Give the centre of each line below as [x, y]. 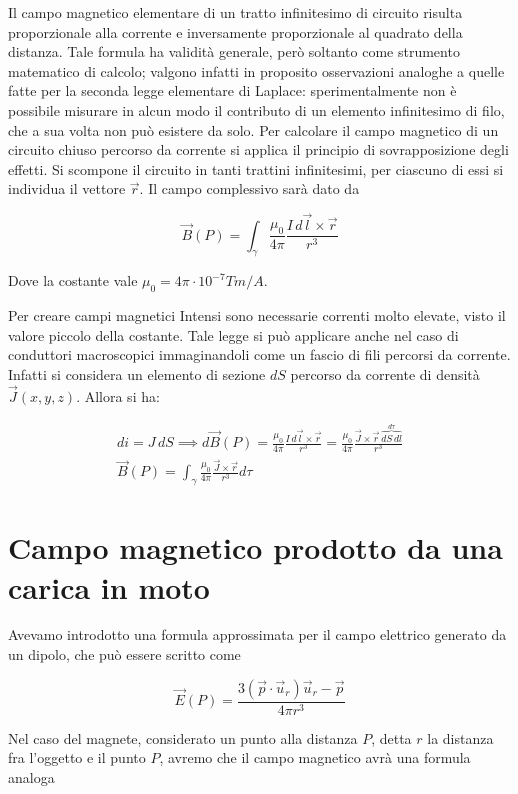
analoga [31, 776]
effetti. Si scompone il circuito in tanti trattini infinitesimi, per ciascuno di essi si [256, 168]
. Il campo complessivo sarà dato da [249, 188]
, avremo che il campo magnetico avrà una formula [315, 757]
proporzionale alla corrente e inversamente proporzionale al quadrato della [235, 31]
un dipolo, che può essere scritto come [124, 654]
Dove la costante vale [73, 280]
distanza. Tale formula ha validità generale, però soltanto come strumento [234, 51]
